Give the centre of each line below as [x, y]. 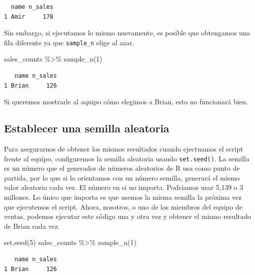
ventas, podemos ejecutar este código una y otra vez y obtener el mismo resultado [127, 216]
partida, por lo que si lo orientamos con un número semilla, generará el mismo [122, 177]
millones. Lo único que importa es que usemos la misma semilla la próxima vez [123, 197]
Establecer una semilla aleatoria [87, 128]
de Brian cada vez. [32, 226]
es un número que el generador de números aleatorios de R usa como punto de [122, 168]
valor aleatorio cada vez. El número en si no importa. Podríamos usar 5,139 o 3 [124, 187]
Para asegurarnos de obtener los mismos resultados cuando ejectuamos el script [124, 149]
